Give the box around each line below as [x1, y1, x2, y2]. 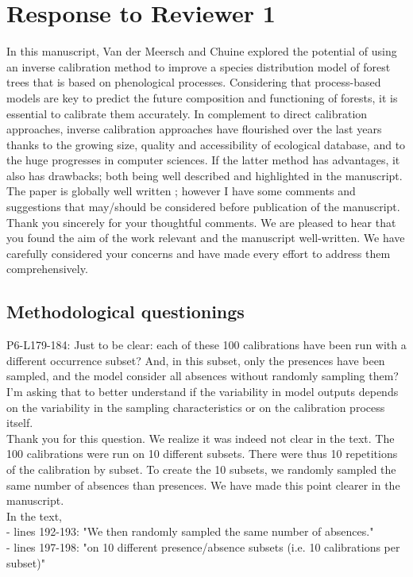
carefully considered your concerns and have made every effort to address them [6, 244, 391, 261]
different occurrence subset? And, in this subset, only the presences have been [6, 352, 385, 368]
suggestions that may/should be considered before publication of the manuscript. [6, 198, 400, 215]
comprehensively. [6, 260, 88, 277]
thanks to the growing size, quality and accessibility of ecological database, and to [6, 136, 406, 152]
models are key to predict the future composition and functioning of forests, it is [6, 89, 398, 106]
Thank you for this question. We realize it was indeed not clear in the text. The [6, 429, 395, 446]
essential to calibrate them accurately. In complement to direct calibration [6, 105, 368, 121]
